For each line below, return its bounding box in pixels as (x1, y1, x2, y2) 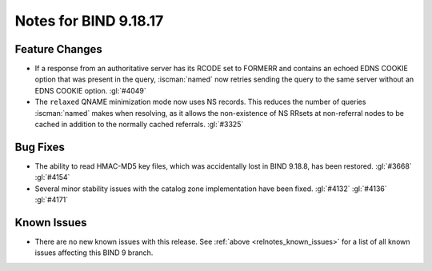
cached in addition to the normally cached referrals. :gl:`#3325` (34, 120, 244, 130)
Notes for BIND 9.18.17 (14, 12, 164, 30)
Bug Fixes (14, 140, 66, 153)
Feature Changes (14, 42, 103, 56)
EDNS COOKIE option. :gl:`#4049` (34, 86, 147, 95)
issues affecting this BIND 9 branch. (34, 248, 154, 257)
